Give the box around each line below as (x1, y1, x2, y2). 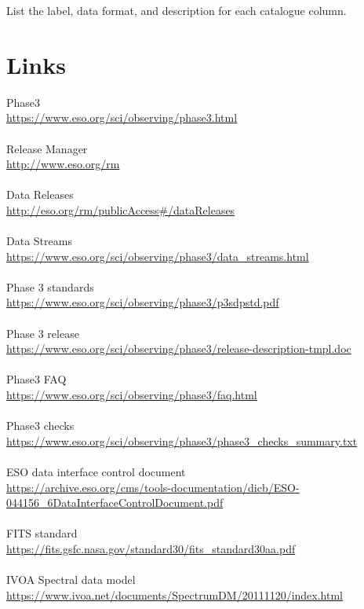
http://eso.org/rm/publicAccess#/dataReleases (6, 201, 235, 218)
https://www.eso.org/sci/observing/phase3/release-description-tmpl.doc (6, 340, 351, 357)
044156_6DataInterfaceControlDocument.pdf (6, 494, 224, 511)
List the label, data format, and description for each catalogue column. (6, 2, 347, 18)
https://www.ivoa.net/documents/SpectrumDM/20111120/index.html (6, 586, 343, 603)
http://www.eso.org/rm (6, 156, 120, 172)
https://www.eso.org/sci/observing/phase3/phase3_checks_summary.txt (6, 432, 358, 449)
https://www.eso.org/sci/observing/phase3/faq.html (6, 387, 257, 402)
